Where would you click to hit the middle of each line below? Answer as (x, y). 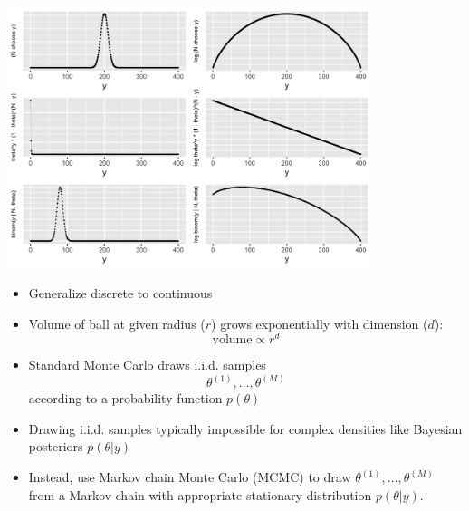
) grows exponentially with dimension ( (320, 323)
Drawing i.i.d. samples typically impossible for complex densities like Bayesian (245, 428)
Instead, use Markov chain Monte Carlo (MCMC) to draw (190, 477)
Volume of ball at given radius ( (117, 323)
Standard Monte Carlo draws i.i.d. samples (147, 365)
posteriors (56, 446)
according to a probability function (125, 398)
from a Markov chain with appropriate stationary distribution (200, 494)
